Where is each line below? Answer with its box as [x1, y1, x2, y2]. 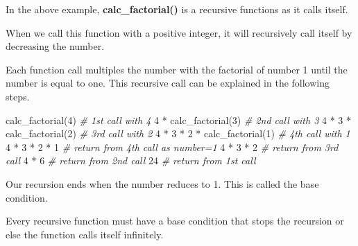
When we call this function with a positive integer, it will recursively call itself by [6, 25, 352, 39]
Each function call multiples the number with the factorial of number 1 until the [6, 62, 348, 76]
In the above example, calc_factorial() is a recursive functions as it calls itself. [6, 2, 348, 16]
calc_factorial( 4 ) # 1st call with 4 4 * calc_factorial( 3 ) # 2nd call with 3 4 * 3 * [6, 112, 351, 127]
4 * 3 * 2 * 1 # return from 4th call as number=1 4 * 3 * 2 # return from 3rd [6, 139, 339, 154]
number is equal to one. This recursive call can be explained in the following [6, 76, 330, 90]
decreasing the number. [6, 39, 105, 53]
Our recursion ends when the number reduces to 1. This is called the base [6, 176, 319, 191]
